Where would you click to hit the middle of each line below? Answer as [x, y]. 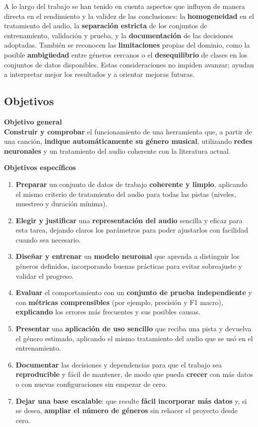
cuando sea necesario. [48, 239]
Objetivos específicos [40, 167]
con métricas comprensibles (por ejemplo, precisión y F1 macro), [119, 302]
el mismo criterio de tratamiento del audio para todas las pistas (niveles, [126, 194]
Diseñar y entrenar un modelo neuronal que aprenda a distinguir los [128, 256]
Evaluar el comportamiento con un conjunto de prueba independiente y [134, 292]
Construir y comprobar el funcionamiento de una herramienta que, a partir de [128, 131]
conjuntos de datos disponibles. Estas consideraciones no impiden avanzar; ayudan [129, 64]
